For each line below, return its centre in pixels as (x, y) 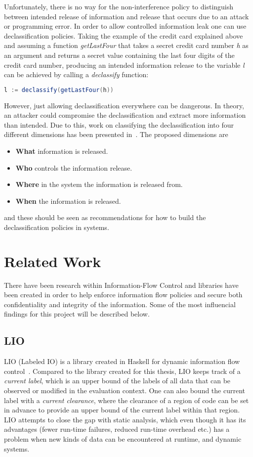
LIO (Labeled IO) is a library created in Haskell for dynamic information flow (122, 361)
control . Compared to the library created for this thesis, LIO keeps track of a (122, 371)
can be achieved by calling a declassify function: (76, 74)
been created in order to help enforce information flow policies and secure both (123, 295)
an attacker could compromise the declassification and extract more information (125, 115)
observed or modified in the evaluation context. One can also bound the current (125, 390)
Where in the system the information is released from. (99, 184)
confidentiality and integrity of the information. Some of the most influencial (120, 304)
